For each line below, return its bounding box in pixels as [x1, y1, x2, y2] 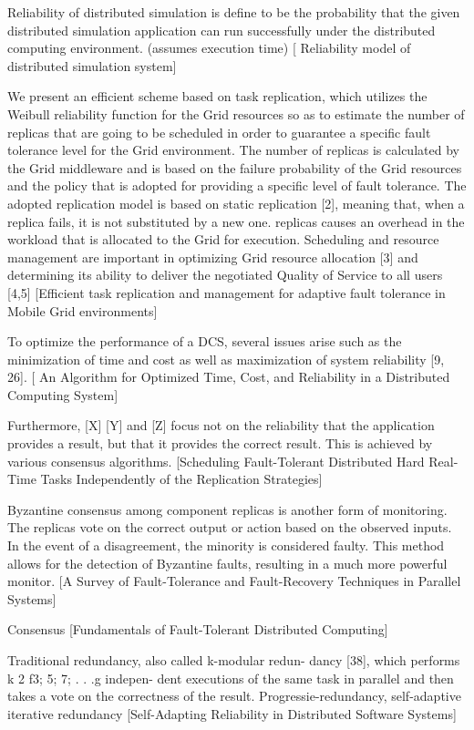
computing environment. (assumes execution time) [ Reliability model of [7, 38, 411, 57]
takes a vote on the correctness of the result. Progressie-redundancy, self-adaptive [7, 686, 461, 705]
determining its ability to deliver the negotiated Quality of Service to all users [7, 265, 443, 284]
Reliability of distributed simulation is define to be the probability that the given [7, 3, 460, 21]
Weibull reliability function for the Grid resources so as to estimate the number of [7, 104, 465, 123]
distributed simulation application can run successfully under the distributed [7, 20, 436, 39]
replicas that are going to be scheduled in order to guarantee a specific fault [7, 122, 431, 141]
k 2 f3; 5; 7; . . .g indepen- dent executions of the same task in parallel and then [7, 668, 454, 687]
